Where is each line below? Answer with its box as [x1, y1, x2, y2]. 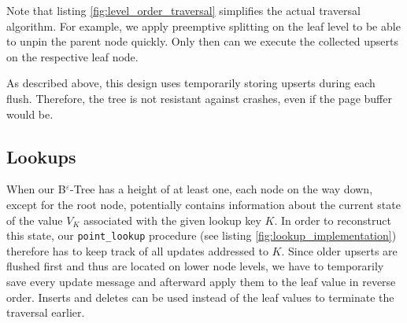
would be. [6, 105, 54, 122]
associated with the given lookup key [83, 211, 261, 228]
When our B [6, 181, 66, 197]
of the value [6, 211, 63, 228]
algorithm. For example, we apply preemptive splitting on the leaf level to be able [6, 17, 401, 34]
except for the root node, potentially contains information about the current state [6, 196, 401, 212]
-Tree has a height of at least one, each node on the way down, [70, 181, 373, 197]
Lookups [6, 144, 76, 168]
